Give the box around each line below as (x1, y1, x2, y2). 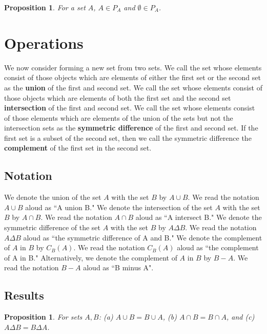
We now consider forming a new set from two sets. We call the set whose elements (4, 62, 262, 72)
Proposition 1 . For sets (4, 311, 83, 322)
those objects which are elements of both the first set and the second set (4, 92, 231, 103)
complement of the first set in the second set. (4, 142, 152, 153)
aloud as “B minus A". (83, 262, 154, 273)
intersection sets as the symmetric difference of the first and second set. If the (4, 122, 258, 133)
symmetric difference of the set (4, 222, 101, 233)
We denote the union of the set (4, 192, 101, 202)
